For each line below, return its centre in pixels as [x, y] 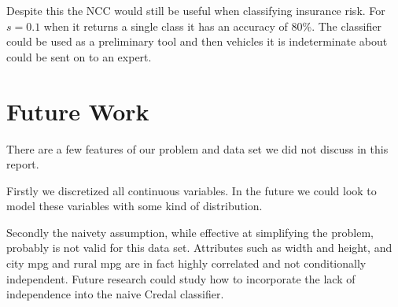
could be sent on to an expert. [79, 56]
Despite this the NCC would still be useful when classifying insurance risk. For [196, 10]
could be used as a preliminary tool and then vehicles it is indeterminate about [197, 41]
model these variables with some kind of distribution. [135, 206]
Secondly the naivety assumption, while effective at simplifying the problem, [190, 232]
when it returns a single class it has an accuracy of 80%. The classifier [212, 26]
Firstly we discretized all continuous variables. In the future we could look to [192, 190]
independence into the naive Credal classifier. [115, 294]
